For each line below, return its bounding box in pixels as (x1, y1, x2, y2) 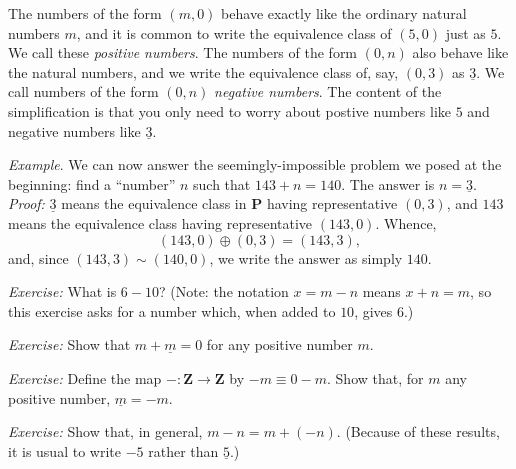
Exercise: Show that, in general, (8, 421, 203, 442)
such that (193, 173, 251, 194)
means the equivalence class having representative (8, 212, 313, 233)
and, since (8, 247, 69, 268)
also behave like (412, 42, 509, 63)
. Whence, (375, 212, 437, 233)
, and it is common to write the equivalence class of (76, 22, 392, 43)
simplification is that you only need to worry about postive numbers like (8, 100, 452, 121)
